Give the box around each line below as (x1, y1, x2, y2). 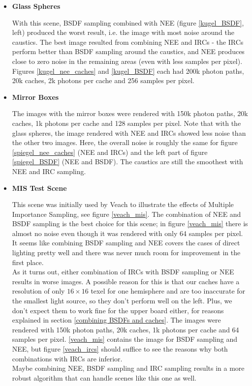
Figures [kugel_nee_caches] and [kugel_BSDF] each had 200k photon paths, (12, 65, 244, 76)
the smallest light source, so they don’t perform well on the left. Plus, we (12, 296, 232, 306)
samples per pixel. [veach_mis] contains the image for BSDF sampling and (12, 334, 238, 344)
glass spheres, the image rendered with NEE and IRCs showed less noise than (12, 127, 246, 138)
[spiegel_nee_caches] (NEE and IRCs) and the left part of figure (12, 147, 208, 157)
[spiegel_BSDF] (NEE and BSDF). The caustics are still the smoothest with (12, 156, 243, 167)
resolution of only (12, 286, 65, 296)
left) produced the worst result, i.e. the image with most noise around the (12, 27, 234, 37)
